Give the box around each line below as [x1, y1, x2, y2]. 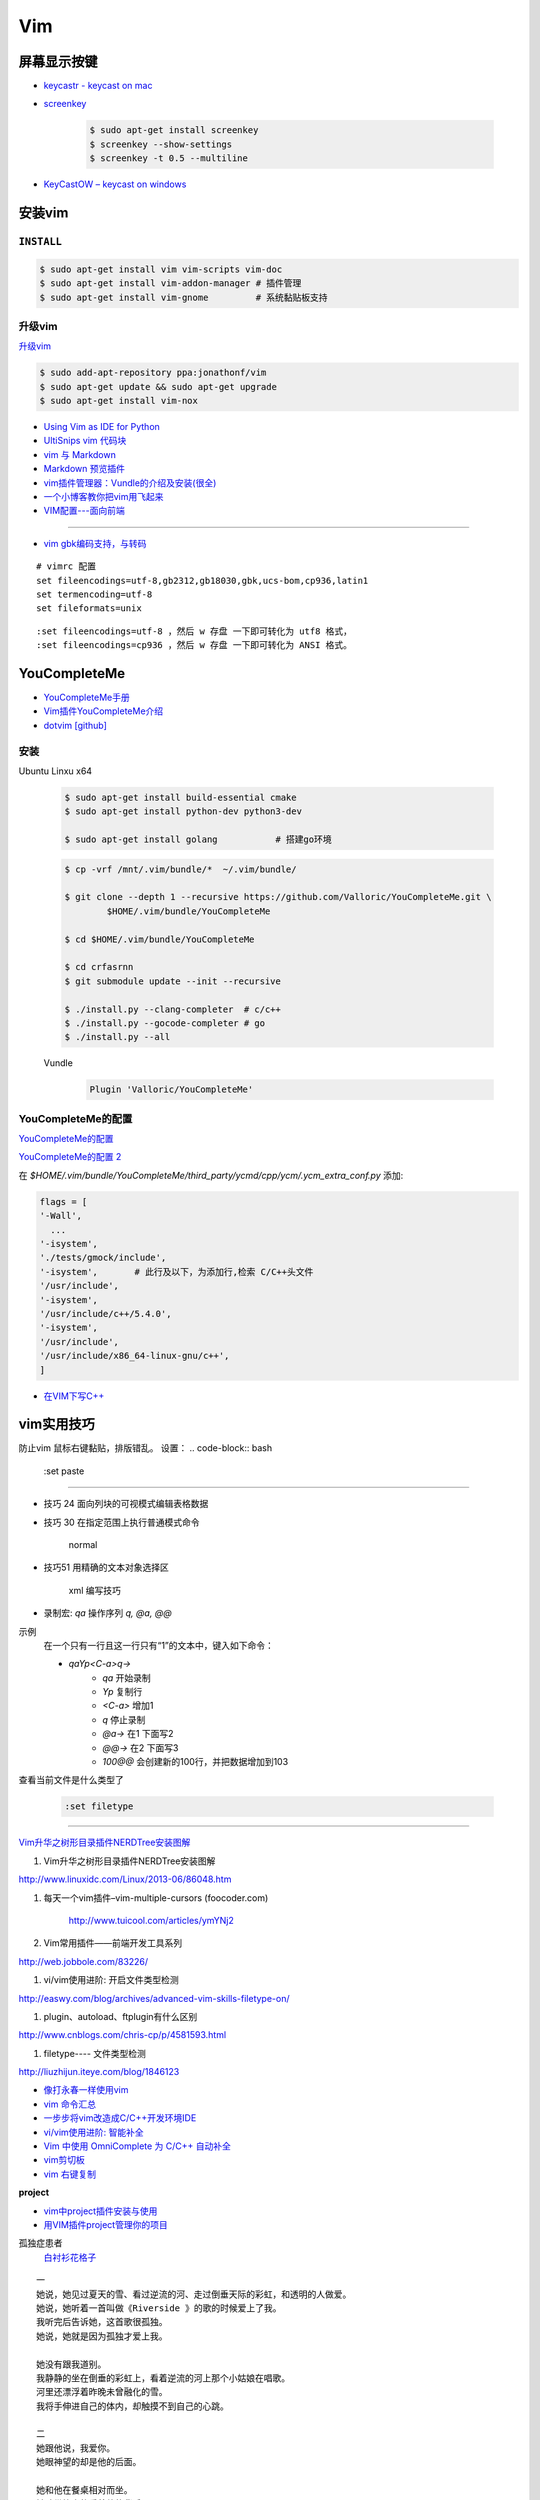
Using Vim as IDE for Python [43, 421, 160, 433]
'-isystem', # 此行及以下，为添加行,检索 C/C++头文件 [39, 1266, 314, 1277]
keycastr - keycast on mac [43, 80, 153, 92]
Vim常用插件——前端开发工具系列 [43, 1937, 183, 1949]
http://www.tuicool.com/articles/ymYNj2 [68, 1914, 235, 1926]
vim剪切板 [43, 2154, 85, 2166]
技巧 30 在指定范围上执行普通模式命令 [43, 1516, 200, 1528]
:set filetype [64, 1801, 134, 1812]
